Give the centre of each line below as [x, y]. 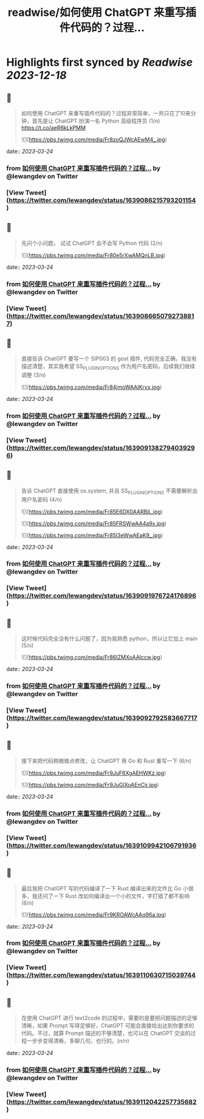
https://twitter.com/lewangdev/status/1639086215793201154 [102, 200]
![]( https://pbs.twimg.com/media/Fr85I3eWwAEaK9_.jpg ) [92, 535]
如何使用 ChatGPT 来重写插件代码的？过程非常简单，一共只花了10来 [106, 113]
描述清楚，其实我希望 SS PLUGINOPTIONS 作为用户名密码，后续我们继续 [108, 367]
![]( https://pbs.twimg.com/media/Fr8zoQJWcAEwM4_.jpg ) [94, 140]
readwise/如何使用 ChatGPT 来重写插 [102, 12]
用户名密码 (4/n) [42, 499]
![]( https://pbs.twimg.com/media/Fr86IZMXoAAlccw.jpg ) [92, 657]
